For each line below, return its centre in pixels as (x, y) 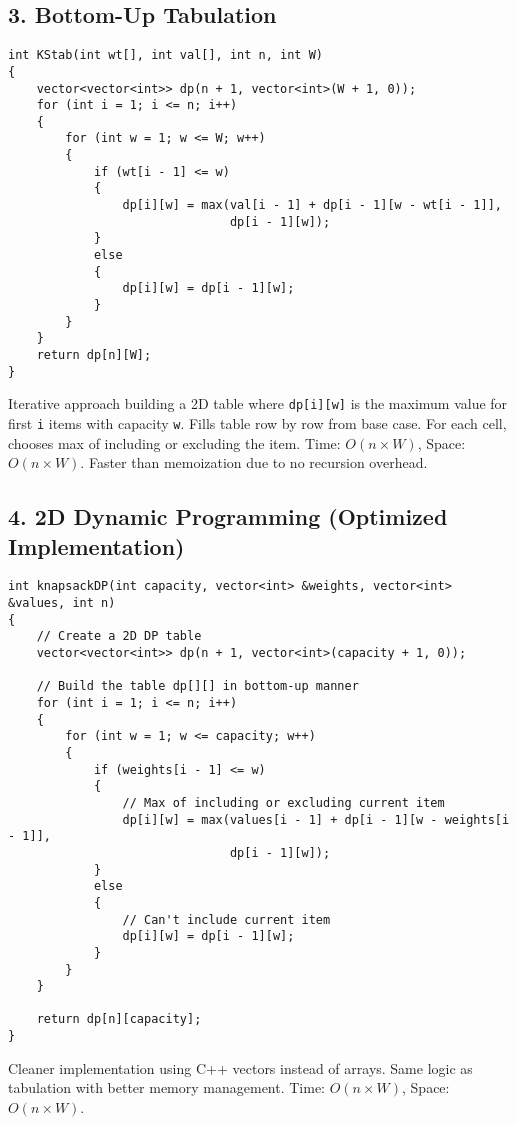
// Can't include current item (226, 919)
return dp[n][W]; (94, 355)
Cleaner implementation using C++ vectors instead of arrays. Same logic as (240, 1067)
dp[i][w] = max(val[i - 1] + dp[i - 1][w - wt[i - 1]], (312, 205)
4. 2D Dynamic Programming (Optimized (228, 516)
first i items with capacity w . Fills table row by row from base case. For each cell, (257, 422)
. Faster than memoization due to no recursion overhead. (254, 462)
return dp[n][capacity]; (119, 1019)
